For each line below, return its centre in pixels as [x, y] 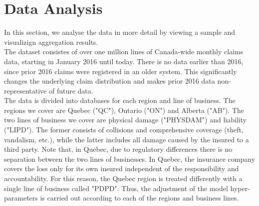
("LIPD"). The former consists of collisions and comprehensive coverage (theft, [124, 130]
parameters [21, 198]
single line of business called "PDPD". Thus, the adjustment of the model [116, 188]
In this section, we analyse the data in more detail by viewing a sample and [120, 32]
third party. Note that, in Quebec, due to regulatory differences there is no [118, 149]
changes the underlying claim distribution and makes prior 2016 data [110, 81]
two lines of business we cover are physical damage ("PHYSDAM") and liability [126, 120]
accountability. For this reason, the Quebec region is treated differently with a [123, 178]
